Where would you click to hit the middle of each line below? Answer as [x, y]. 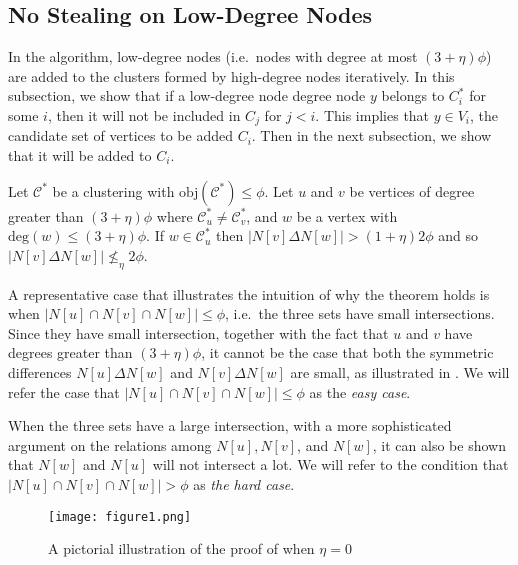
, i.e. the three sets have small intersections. [360, 313]
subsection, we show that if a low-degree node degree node [187, 95]
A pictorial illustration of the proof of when [181, 548]
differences [40, 371]
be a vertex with [347, 215]
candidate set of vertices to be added [120, 135]
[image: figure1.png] [120, 516]
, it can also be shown [439, 444]
